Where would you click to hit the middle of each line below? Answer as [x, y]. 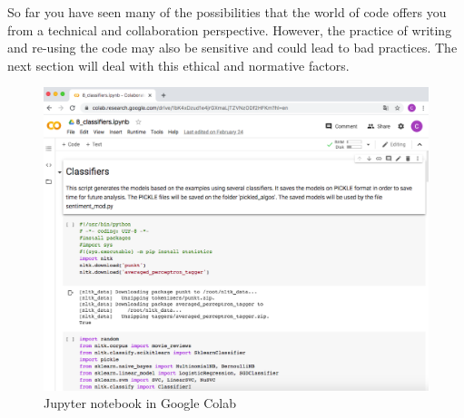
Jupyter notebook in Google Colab [140, 403]
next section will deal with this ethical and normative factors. [178, 65]
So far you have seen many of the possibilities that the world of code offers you [227, 12]
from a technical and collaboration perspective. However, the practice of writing [230, 29]
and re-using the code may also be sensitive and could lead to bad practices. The [232, 48]
